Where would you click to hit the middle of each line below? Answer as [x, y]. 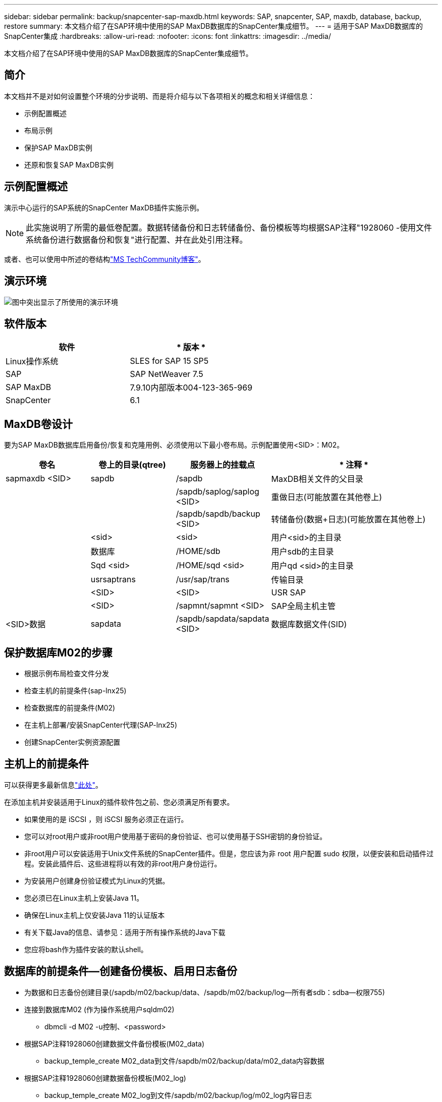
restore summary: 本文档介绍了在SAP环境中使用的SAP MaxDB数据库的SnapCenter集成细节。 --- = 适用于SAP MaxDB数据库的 [214, 26]
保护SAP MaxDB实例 [58, 147]
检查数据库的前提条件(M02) [70, 708]
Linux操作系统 [32, 362]
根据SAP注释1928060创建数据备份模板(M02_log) [105, 1078]
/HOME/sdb [198, 551]
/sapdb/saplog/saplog [217, 492]
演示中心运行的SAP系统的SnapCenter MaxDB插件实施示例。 [104, 207]
